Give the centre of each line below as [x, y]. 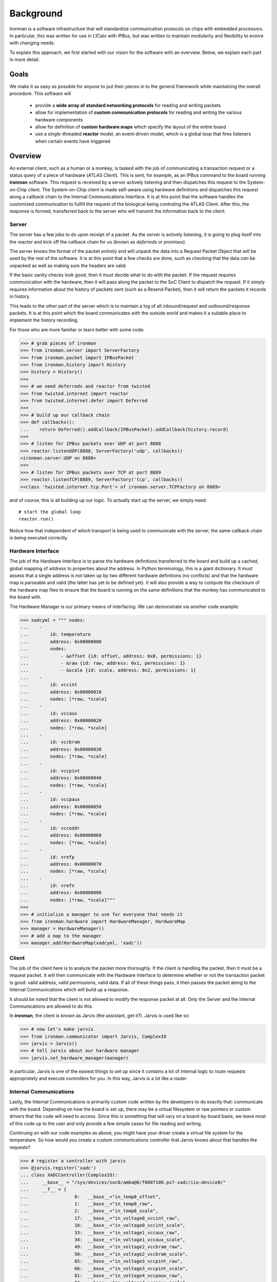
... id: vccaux [49, 713]
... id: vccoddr [50, 828]
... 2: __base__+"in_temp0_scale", [89, 1211]
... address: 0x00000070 [61, 864]
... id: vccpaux [50, 799]
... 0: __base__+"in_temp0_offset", [91, 1197]
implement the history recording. [44, 320]
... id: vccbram [50, 742]
